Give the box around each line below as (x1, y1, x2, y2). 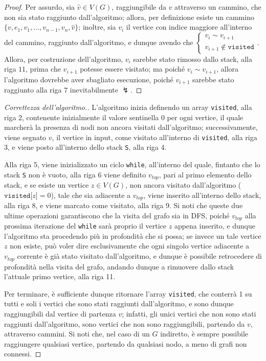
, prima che (26, 63, 61, 74)
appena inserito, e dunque (174, 220, 255, 231)
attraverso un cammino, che (174, 2, 261, 12)
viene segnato (4, 131, 47, 142)
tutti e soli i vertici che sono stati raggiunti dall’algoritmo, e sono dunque (4, 298, 234, 309)
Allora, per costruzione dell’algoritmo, (4, 53, 123, 64)
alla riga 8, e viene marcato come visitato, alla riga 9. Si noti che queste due (4, 200, 243, 211)
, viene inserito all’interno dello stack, (143, 189, 261, 200)
